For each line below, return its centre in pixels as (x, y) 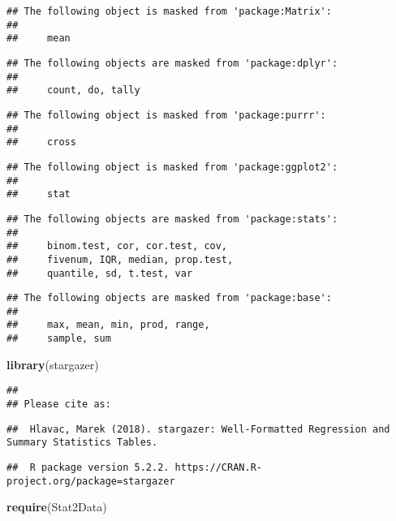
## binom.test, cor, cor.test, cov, (117, 246)
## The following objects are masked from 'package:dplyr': (172, 63)
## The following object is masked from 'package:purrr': (166, 115)
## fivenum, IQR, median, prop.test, (120, 259)
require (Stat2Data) (57, 507)
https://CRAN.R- (218, 467)
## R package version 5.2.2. (88, 467)
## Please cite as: (59, 405)
